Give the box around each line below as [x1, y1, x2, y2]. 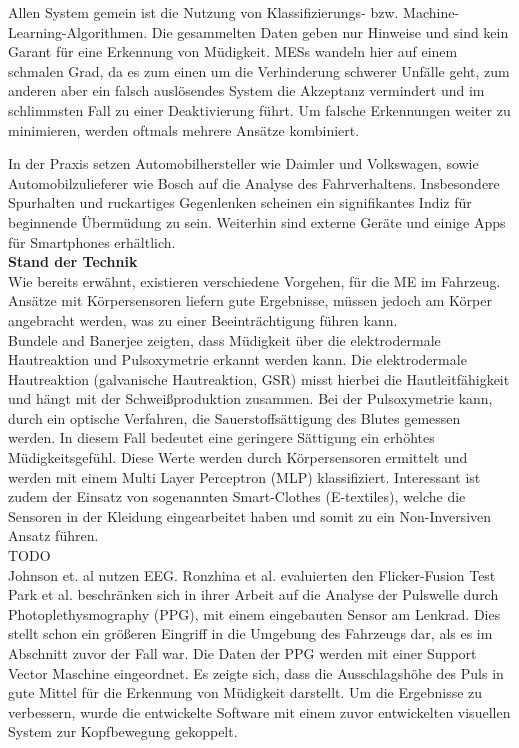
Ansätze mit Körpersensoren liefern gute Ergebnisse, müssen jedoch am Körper [8, 290, 492, 311]
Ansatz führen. [8, 525, 99, 546]
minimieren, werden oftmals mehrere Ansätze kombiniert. [8, 119, 360, 140]
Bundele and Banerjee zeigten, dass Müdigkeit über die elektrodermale [8, 329, 441, 350]
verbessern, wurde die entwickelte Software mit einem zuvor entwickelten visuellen [8, 701, 511, 722]
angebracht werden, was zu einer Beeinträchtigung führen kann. [8, 309, 398, 330]
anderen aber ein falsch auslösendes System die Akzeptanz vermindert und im [8, 80, 485, 101]
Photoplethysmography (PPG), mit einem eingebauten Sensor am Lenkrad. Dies [8, 603, 501, 624]
